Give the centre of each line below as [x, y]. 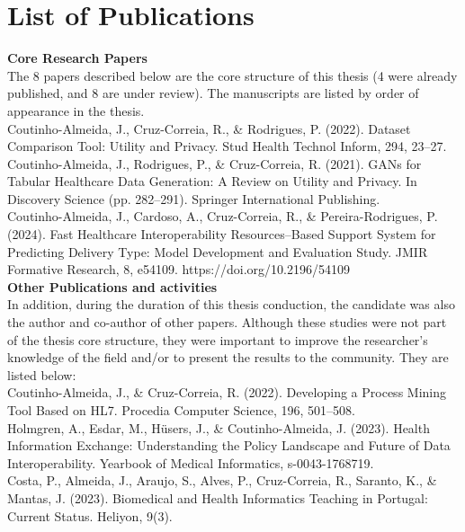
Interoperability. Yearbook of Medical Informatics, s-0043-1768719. [191, 462]
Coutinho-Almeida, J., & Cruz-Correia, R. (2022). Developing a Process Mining [227, 392]
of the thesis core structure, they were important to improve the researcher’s [218, 339]
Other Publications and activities [112, 286]
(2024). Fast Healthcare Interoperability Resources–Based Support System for [222, 234]
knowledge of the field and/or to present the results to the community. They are [228, 357]
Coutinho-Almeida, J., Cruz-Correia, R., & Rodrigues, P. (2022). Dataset [209, 128]
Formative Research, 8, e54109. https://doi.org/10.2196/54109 [179, 269]
